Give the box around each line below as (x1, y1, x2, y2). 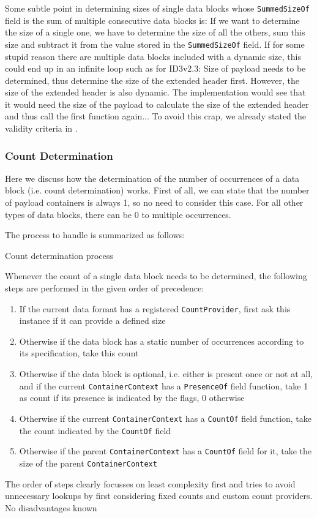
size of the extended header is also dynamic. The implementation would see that (5, 86, 306, 99)
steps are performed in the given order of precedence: (5, 282, 204, 295)
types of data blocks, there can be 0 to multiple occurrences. (5, 208, 231, 220)
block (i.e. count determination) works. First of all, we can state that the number (5, 184, 310, 197)
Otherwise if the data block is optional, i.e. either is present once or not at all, (19, 367, 313, 380)
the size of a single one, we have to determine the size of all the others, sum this (5, 26, 305, 39)
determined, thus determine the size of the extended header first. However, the (5, 73, 300, 86)
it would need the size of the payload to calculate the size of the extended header (5, 97, 309, 110)
